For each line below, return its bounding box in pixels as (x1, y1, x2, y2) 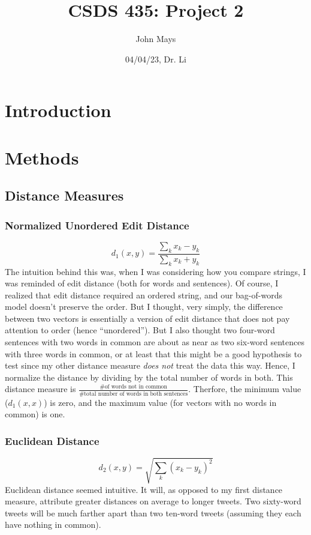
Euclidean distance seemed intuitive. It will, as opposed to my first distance (5, 483, 283, 495)
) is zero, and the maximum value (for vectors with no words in (44, 396, 277, 408)
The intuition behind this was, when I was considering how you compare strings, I (5, 265, 306, 277)
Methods (5, 145, 79, 169)
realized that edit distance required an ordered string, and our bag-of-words (5, 288, 282, 301)
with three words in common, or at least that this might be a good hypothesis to (5, 347, 302, 360)
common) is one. (5, 408, 65, 420)
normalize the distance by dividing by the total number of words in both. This (5, 370, 293, 383)
